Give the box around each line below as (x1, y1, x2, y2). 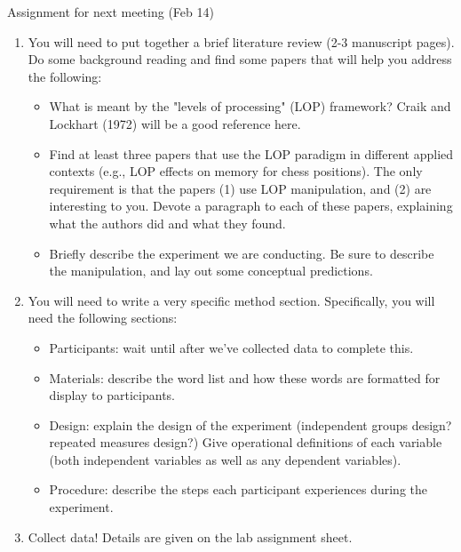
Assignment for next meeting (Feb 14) (7, 3, 214, 20)
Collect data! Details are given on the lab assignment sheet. (28, 527, 353, 546)
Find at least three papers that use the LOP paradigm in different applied (49, 144, 454, 163)
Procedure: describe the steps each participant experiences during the (49, 480, 427, 499)
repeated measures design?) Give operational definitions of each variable (49, 433, 442, 452)
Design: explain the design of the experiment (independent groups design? (49, 415, 452, 434)
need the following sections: (28, 308, 178, 327)
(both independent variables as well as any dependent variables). (49, 450, 401, 468)
